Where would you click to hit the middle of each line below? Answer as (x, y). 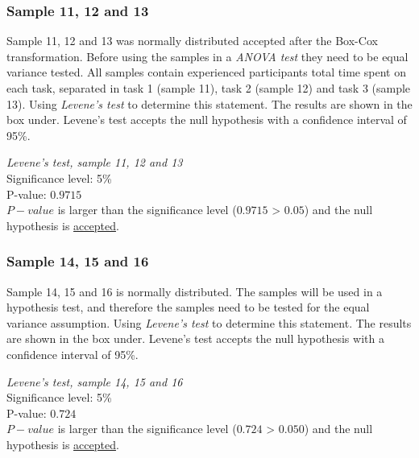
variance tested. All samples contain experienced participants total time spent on (206, 72)
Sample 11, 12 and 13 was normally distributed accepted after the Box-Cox (192, 41)
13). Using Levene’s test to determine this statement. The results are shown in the (209, 103)
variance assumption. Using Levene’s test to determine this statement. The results (209, 322)
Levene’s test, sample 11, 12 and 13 (95, 162)
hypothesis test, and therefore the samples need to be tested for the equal (188, 307)
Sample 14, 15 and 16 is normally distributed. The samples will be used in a (195, 291)
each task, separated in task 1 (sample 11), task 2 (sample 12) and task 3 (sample (209, 88)
